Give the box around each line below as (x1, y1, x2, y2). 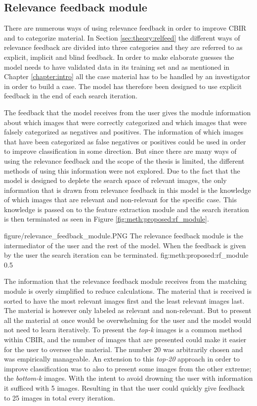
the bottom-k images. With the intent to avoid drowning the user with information (4, 373, 253, 383)
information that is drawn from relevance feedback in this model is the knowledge (4, 184, 251, 195)
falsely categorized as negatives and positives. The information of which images (4, 127, 244, 137)
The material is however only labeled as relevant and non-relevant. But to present (4, 305, 252, 316)
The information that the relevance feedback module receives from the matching (4, 276, 247, 286)
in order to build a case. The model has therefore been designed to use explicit (4, 81, 242, 91)
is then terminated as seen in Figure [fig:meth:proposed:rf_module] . (4, 214, 209, 224)
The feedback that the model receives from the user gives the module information (4, 107, 251, 117)
